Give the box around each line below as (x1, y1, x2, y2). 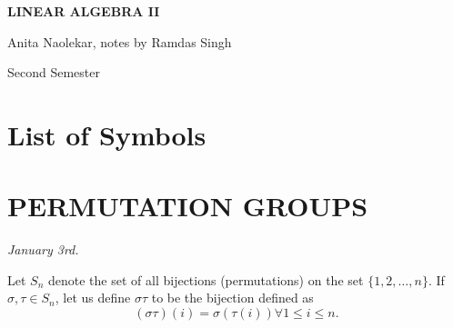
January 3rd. (7, 240, 79, 259)
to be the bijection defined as (151, 288, 314, 307)
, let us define (55, 288, 131, 307)
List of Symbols (7, 115, 206, 153)
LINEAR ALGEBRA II (7, 2, 160, 20)
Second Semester (7, 63, 100, 82)
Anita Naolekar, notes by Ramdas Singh (7, 32, 232, 51)
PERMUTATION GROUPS (7, 187, 368, 224)
